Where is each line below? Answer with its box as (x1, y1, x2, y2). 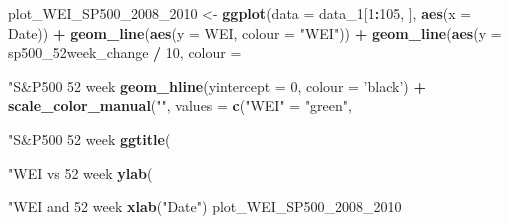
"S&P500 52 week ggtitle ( (8, 128, 171, 149)
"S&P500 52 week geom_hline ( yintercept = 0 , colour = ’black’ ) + (8, 75, 426, 96)
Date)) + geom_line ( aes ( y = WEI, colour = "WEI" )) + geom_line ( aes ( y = (8, 22, 502, 43)
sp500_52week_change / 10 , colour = (8, 42, 242, 63)
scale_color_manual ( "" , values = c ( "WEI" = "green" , (8, 95, 352, 116)
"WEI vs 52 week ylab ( (8, 162, 153, 183)
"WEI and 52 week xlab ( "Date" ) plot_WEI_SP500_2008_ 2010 (8, 196, 402, 217)
